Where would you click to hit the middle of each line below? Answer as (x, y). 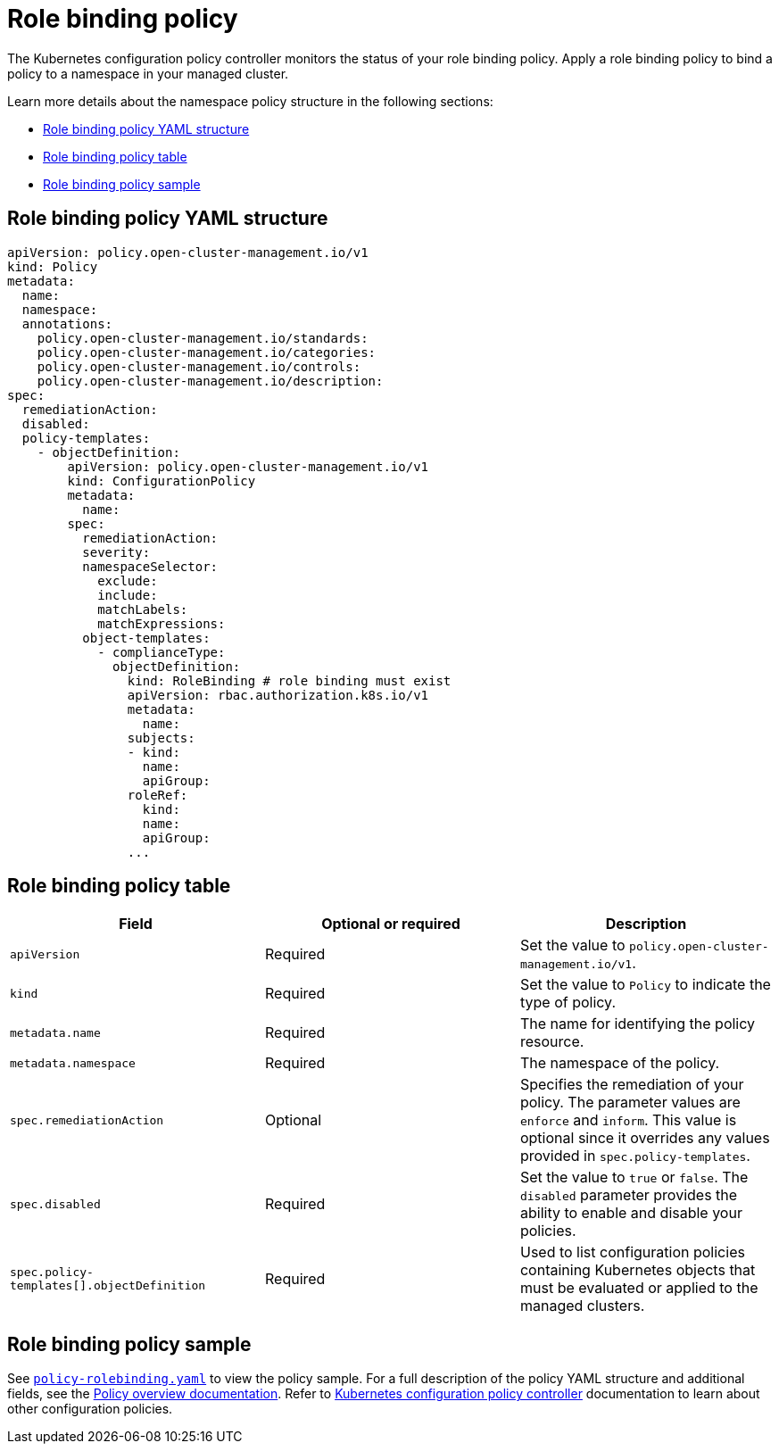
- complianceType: (162, 652)
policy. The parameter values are (630, 1103)
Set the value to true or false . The (634, 1177)
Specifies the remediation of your (632, 1085)
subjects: (161, 738)
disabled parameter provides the (629, 1195)
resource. (552, 1042)
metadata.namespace (73, 1063)
